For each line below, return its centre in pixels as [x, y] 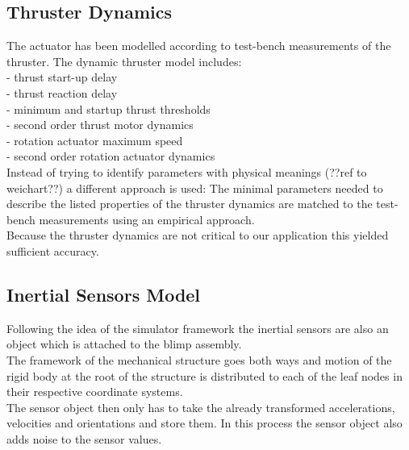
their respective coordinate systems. [95, 392]
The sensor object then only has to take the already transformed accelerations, [201, 407]
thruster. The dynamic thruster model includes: [124, 61]
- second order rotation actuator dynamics [111, 156]
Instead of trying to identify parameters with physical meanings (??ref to [187, 171]
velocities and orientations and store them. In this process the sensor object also [204, 423]
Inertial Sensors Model [104, 294]
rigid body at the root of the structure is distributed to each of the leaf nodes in [204, 375]
